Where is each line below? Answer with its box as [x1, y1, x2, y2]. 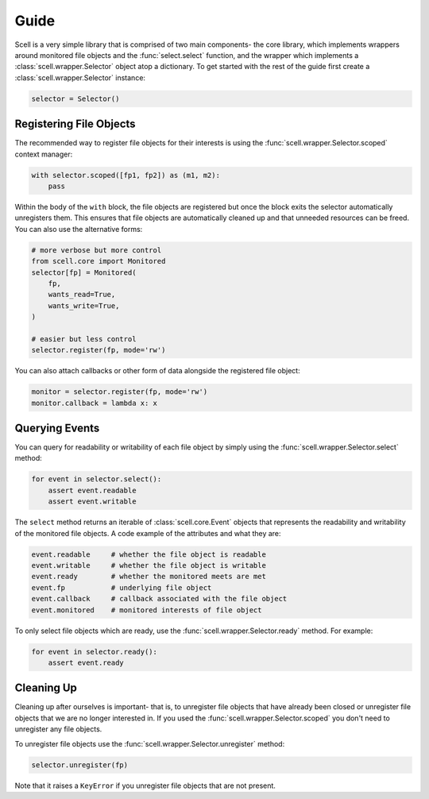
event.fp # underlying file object [31, 583, 212, 592]
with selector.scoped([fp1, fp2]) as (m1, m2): [31, 171, 220, 179]
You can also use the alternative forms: [14, 224, 143, 234]
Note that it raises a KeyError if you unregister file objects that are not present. [14, 781, 276, 790]
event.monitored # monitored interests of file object [31, 605, 262, 615]
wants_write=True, [48, 301, 120, 310]
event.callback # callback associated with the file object [31, 594, 288, 604]
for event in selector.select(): [31, 475, 162, 484]
